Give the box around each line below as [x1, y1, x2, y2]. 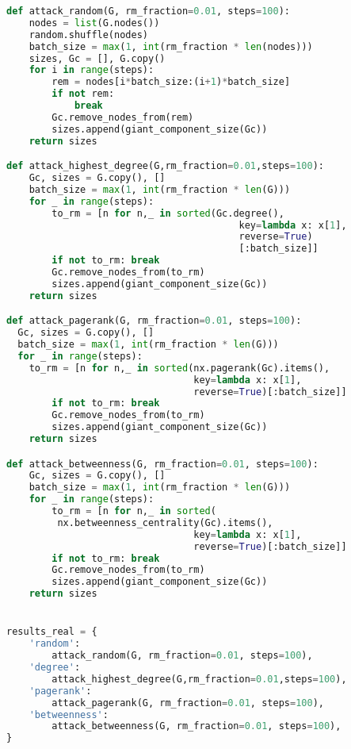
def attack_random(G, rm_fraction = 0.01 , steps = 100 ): [6, 6, 291, 17]
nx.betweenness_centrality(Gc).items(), [57, 517, 273, 528]
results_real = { [6, 626, 97, 638]
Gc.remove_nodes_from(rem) [52, 111, 194, 123]
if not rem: [52, 88, 115, 100]
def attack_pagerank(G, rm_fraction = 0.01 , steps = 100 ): [6, 315, 302, 327]
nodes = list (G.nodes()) [29, 17, 160, 29]
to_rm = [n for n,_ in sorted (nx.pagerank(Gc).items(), [29, 362, 330, 374]
